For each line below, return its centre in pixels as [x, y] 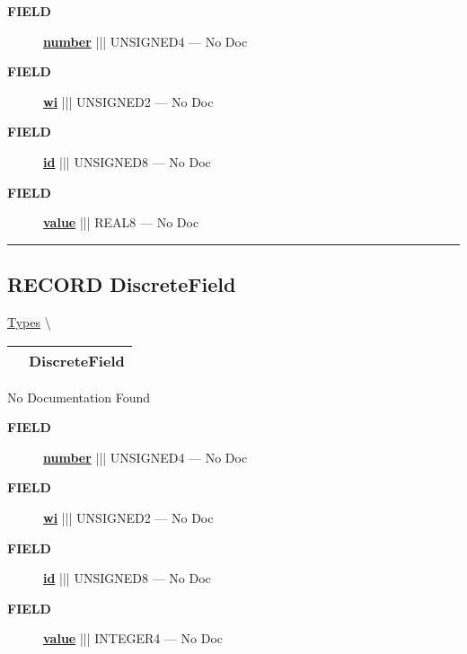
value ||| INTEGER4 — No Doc [133, 638]
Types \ [29, 321]
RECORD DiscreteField [122, 284]
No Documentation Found [79, 397]
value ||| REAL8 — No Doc [121, 222]
